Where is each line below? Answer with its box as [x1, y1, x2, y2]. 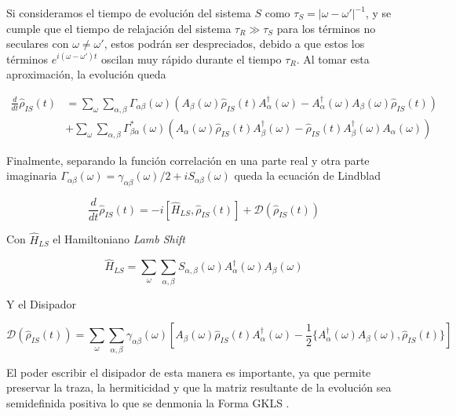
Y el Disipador [6, 295, 76, 312]
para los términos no [276, 20, 376, 36]
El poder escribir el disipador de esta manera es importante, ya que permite [6, 363, 371, 380]
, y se [365, 5, 392, 20]
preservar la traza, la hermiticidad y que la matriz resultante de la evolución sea [6, 379, 392, 396]
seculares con [6, 35, 69, 52]
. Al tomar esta [296, 50, 370, 67]
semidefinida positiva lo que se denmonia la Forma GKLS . [6, 394, 290, 411]
